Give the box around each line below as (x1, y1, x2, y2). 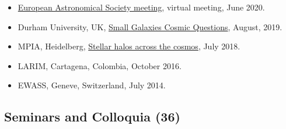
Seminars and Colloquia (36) (4, 107, 180, 126)
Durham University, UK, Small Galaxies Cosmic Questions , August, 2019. (18, 20, 282, 33)
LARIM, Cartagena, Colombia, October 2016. (18, 59, 182, 71)
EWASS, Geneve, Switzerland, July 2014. (18, 79, 166, 91)
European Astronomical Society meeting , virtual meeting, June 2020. (18, 1, 265, 13)
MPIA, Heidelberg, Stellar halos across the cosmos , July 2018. (18, 40, 240, 52)
